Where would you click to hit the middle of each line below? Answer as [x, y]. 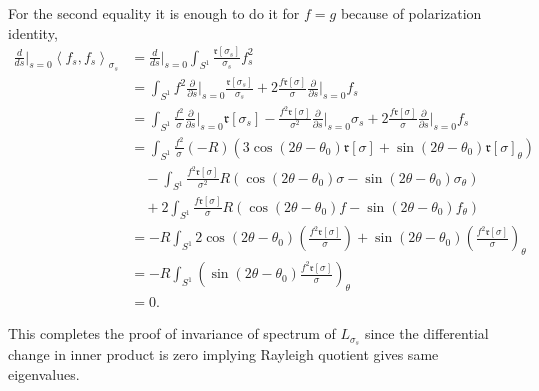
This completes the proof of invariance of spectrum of [172, 333]
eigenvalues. [44, 373]
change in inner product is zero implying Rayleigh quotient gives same [223, 354]
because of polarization [411, 13]
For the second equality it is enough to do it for [154, 13]
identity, [33, 32]
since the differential [426, 333]
